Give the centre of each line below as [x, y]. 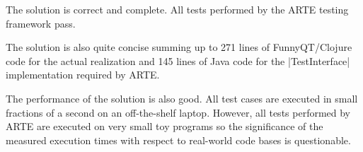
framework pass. [41, 23]
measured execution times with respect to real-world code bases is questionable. [178, 140]
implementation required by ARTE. [83, 75]
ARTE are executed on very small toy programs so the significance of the [165, 126]
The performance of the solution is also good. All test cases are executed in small [182, 98]
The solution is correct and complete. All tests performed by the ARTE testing [177, 9]
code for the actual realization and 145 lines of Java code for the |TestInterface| [178, 60]
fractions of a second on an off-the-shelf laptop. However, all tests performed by [178, 112]
